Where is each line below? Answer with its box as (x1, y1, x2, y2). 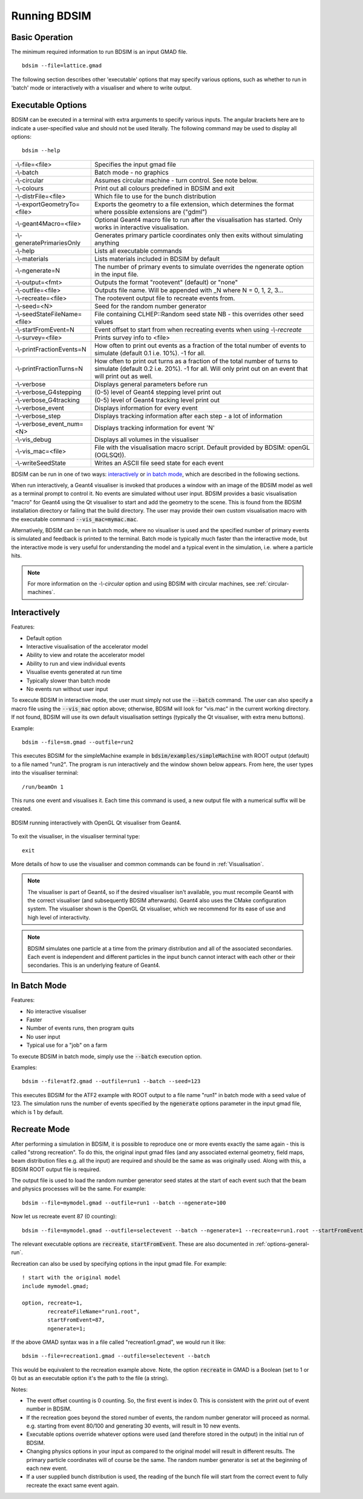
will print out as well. (94, 372, 153, 380)
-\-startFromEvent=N (15, 325, 75, 333)
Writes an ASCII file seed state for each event (94, 458, 224, 467)
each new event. (26, 1464, 68, 1472)
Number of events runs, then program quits (26, 1024, 134, 1032)
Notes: (11, 1386, 28, 1393)
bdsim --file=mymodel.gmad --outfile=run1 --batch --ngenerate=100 (22, 1199, 226, 1206)
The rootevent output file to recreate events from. (94, 294, 235, 302)
